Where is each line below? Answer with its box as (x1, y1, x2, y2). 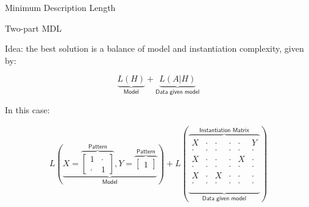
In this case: (5, 103, 50, 116)
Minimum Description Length (5, 1, 116, 13)
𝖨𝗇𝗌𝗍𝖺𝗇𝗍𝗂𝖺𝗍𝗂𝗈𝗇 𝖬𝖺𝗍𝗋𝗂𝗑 (199, 127, 249, 133)
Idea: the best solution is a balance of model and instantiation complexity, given (5, 42, 304, 55)
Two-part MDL (5, 21, 62, 34)
